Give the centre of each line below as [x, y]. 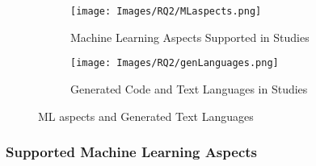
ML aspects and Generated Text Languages [146, 116]
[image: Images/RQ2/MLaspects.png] [166, 11]
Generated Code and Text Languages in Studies [189, 88]
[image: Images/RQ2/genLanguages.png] [175, 63]
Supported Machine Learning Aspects [131, 152]
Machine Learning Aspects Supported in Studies [190, 37]
